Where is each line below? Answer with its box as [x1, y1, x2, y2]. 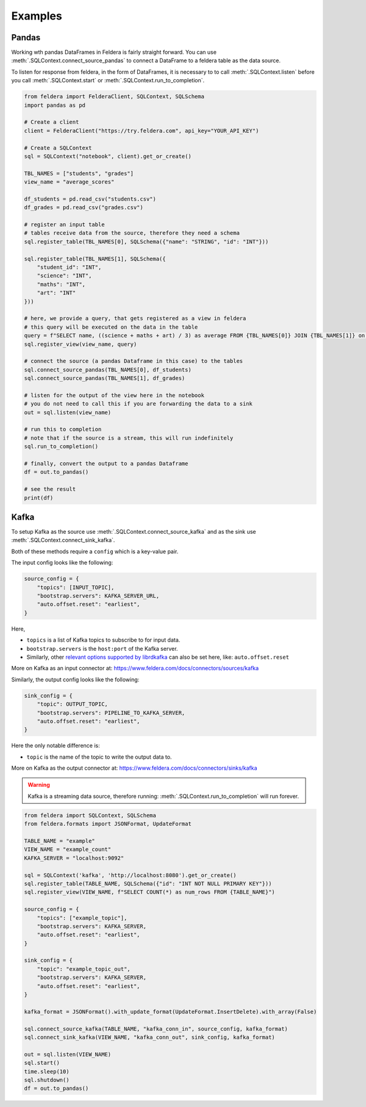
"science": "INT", [37, 272, 92, 279]
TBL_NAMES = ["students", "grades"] [24, 170, 134, 177]
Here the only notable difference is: [11, 742, 100, 750]
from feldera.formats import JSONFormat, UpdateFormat [24, 820, 192, 828]
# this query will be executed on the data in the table [24, 323, 198, 331]
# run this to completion [24, 426, 102, 433]
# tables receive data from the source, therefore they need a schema [24, 229, 240, 237]
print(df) [24, 494, 54, 501]
